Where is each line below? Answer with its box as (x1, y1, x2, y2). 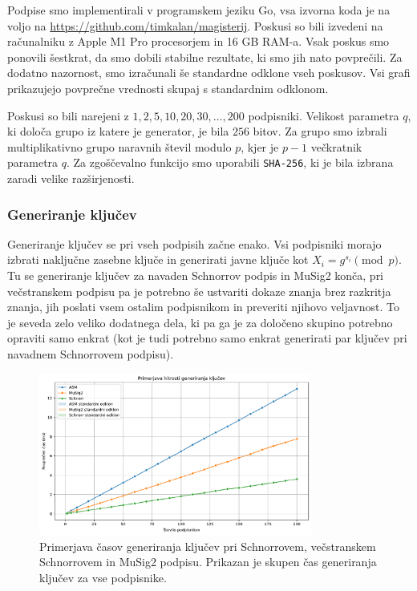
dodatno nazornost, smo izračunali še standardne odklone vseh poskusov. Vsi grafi (7, 64, 411, 81)
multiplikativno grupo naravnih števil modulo (7, 138, 232, 155)
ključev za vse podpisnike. (39, 569, 167, 586)
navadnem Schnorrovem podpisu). (7, 345, 174, 362)
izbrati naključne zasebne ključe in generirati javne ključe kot (7, 251, 309, 268)
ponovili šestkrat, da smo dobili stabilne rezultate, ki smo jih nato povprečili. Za (7, 48, 403, 65)
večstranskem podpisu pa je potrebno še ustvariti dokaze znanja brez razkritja (7, 282, 391, 299)
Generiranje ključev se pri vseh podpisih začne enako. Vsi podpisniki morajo (7, 235, 382, 252)
